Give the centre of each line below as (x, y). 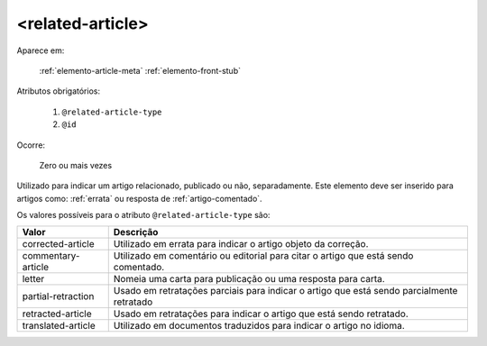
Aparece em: (41, 50)
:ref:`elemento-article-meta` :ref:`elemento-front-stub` (140, 70)
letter (33, 279)
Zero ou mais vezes (76, 165)
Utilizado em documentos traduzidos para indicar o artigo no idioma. (259, 326)
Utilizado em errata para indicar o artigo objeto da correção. (241, 244)
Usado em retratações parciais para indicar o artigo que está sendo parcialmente (285, 291)
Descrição (136, 232)
